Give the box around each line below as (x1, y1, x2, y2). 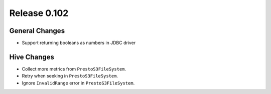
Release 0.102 (9, 7, 69, 18)
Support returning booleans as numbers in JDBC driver (22, 40, 136, 46)
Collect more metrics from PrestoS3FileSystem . (22, 65, 126, 72)
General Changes (9, 26, 65, 35)
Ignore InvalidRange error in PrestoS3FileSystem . (22, 80, 135, 86)
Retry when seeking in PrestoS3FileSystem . (22, 73, 118, 79)
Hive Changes (9, 52, 55, 61)
